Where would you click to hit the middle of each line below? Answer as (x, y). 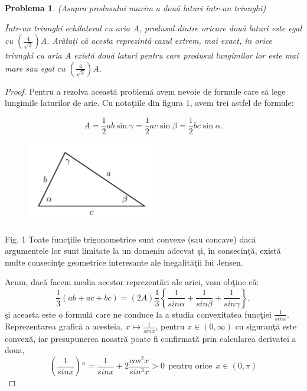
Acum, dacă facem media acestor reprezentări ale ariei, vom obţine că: (132, 282)
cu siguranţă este (266, 326)
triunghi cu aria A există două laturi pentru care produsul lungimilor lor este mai (152, 55)
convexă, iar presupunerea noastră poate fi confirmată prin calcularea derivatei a (151, 338)
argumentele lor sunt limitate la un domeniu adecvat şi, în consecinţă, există (143, 251)
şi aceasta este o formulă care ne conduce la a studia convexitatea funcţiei (138, 314)
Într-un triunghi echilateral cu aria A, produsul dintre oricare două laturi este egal (153, 28)
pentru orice (190, 366)
